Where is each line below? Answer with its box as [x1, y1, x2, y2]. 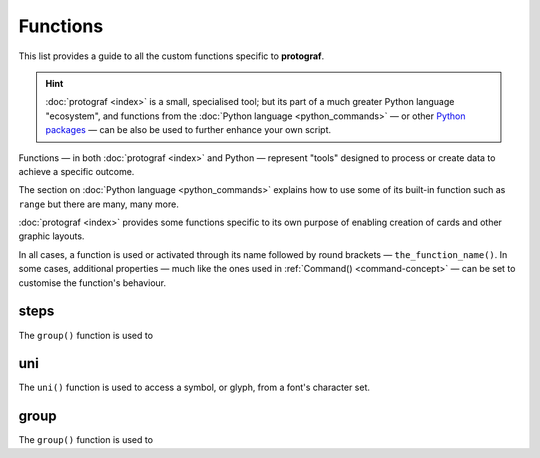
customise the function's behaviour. [18, 276, 167, 289]
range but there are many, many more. [18, 198, 179, 210]
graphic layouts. [18, 230, 85, 242]
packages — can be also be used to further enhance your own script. [45, 124, 332, 136]
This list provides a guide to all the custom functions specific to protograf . [18, 50, 325, 62]
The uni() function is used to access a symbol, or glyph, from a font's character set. [18, 381, 370, 394]
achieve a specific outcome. [18, 165, 135, 177]
